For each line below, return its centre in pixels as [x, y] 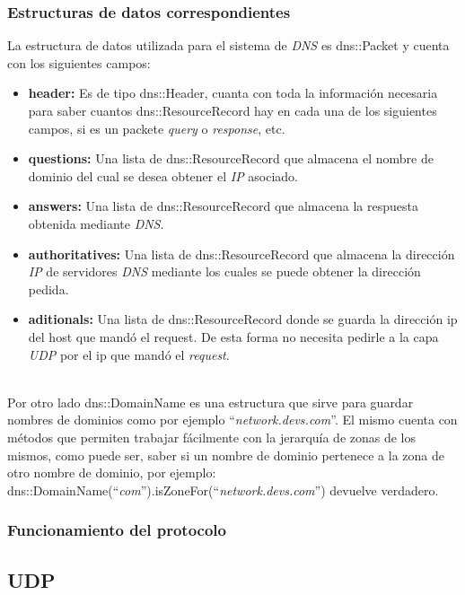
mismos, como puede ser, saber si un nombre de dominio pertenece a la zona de [226, 455]
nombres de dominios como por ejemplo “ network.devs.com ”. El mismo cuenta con [232, 420]
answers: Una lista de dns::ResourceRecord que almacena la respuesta [223, 206]
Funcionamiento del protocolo [117, 530]
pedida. [48, 289]
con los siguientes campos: [79, 62]
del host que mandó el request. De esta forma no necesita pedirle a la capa [233, 336]
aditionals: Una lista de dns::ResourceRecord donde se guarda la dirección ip [243, 319]
